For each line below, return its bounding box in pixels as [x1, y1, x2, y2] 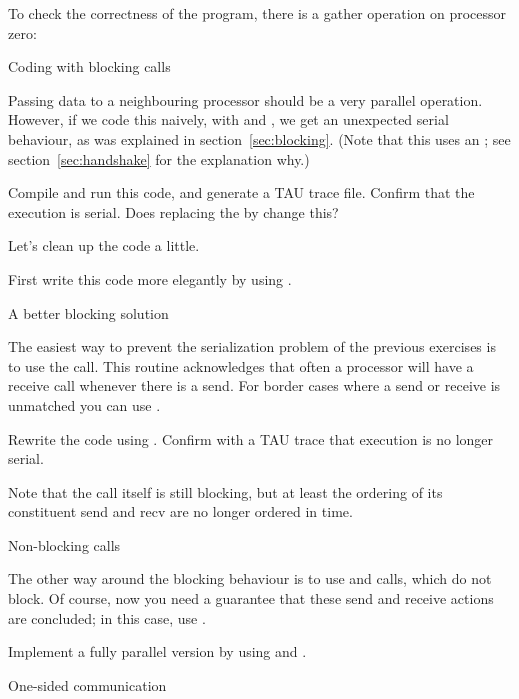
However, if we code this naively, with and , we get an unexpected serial [8, 109, 449, 130]
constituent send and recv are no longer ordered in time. [8, 501, 353, 522]
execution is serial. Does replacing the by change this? [8, 201, 339, 222]
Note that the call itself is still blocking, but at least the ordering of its [8, 481, 443, 502]
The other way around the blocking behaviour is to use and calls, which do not [8, 568, 492, 589]
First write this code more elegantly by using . [8, 268, 292, 289]
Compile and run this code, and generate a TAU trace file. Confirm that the [8, 182, 475, 203]
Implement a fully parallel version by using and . [8, 641, 307, 662]
